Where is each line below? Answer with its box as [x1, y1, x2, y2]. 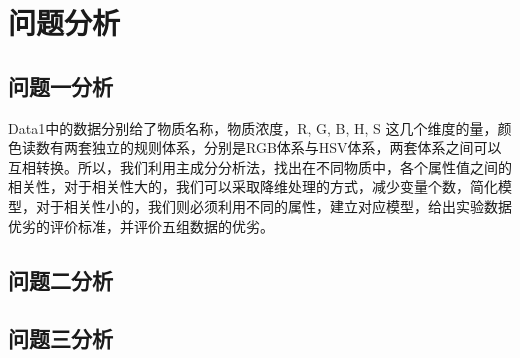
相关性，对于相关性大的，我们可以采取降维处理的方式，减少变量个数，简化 [8, 176, 498, 197]
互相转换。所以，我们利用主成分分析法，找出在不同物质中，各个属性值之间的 [8, 156, 512, 177]
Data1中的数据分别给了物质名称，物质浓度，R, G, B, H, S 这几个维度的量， [8, 117, 498, 138]
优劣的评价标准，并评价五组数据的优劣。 [8, 215, 274, 236]
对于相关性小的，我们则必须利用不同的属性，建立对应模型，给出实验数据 [35, 195, 512, 216]
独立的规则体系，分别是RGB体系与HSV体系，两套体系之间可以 [91, 137, 502, 158]
